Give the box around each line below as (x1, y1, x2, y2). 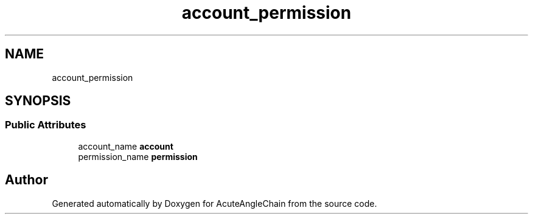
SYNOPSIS (5, 93, 71, 109)
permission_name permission (78, 151, 198, 162)
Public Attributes (5, 119, 86, 131)
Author (5, 172, 48, 188)
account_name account (78, 141, 173, 151)
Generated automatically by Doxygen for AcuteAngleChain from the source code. (52, 198, 377, 209)
